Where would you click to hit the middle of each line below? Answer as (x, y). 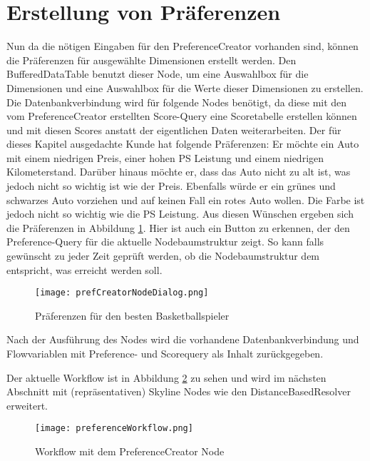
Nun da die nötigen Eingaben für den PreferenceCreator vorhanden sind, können (183, 46)
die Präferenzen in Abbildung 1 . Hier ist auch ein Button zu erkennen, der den (178, 227)
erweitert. (27, 405)
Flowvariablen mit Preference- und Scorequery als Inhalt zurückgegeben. (165, 354)
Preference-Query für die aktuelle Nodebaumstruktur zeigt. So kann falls (165, 242)
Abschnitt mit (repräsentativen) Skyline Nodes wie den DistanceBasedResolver (179, 391)
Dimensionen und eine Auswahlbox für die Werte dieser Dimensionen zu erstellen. (185, 87)
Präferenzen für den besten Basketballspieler (132, 315)
